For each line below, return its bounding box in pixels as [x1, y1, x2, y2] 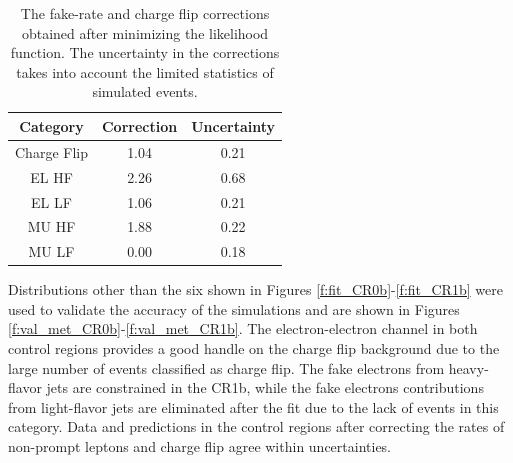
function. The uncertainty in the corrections [10, 42, 280, 63]
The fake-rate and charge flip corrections [20, 3, 270, 23]
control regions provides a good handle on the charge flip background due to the [8, 338, 500, 359]
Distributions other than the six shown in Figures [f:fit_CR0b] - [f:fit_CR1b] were [8, 279, 503, 300]
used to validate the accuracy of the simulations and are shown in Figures [8, 298, 460, 319]
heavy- [448, 357, 489, 378]
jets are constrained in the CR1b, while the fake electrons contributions [46, 377, 484, 398]
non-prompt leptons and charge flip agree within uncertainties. [8, 436, 392, 457]
